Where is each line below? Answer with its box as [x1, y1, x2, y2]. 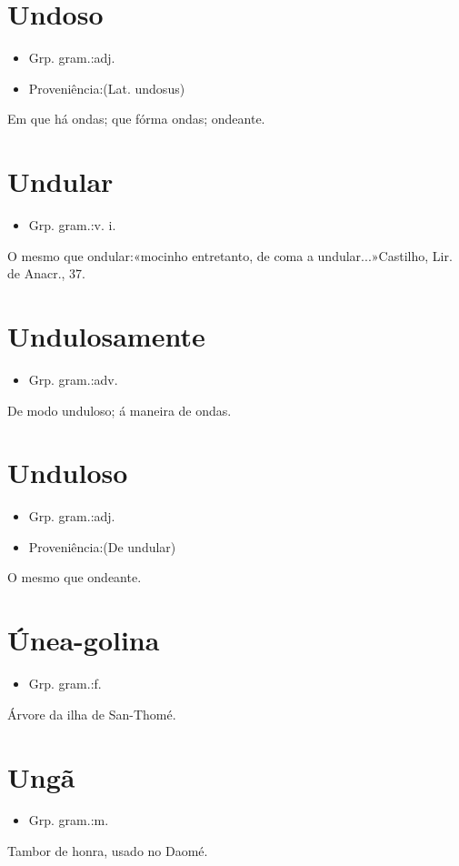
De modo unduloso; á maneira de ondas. [7, 400, 232, 419]
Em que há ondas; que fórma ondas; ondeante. [7, 109, 265, 128]
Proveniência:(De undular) [28, 537, 176, 556]
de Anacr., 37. [7, 264, 85, 283]
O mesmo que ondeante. [7, 568, 142, 587]
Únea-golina [7, 621, 160, 659]
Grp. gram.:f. [28, 674, 102, 693]
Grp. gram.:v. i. [28, 216, 116, 235]
